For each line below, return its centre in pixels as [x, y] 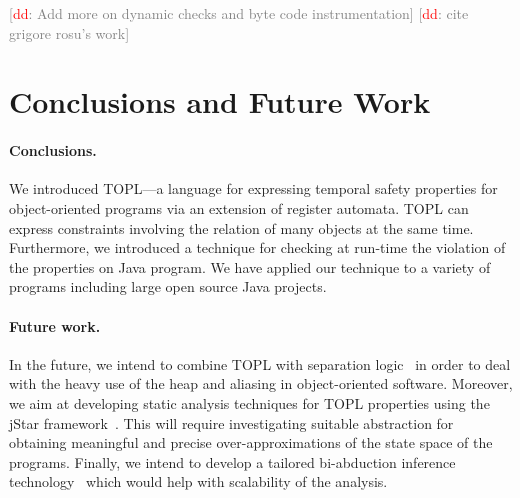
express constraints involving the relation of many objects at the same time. [241, 227]
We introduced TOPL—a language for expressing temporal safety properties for [253, 188]
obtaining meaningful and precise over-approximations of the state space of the [251, 442]
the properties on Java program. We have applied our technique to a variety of [250, 266]
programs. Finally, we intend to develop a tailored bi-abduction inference [232, 461]
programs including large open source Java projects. [168, 286]
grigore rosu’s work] [69, 32]
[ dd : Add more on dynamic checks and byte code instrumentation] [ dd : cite [239, 13]
